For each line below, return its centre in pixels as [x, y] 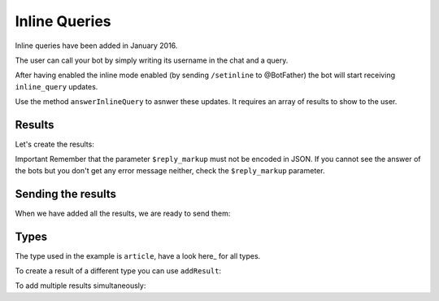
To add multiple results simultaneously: [80, 286]
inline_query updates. [57, 86]
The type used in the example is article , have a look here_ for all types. [138, 255]
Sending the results [66, 194]
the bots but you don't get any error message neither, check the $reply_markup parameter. [170, 170]
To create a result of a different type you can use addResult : [118, 271]
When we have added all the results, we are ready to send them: [123, 213]
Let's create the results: [55, 144]
